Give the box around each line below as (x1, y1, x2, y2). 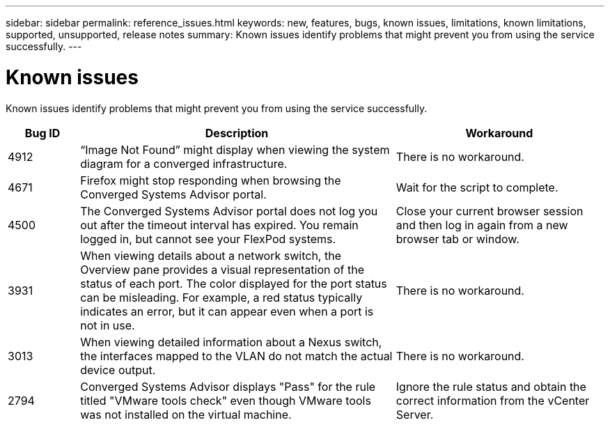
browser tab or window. (396, 231, 519, 246)
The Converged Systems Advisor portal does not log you (80, 203, 378, 218)
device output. (80, 362, 156, 377)
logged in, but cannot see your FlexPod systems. (80, 231, 336, 246)
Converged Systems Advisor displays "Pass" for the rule (80, 379, 376, 394)
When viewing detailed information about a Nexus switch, (80, 334, 382, 349)
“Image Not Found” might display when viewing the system (80, 142, 390, 157)
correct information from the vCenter (396, 393, 590, 408)
